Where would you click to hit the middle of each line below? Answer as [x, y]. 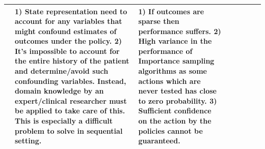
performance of [165, 51]
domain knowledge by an [59, 91]
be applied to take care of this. [70, 111]
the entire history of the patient [72, 61]
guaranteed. [159, 141]
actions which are [169, 81]
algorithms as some [173, 71]
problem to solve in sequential [69, 130]
